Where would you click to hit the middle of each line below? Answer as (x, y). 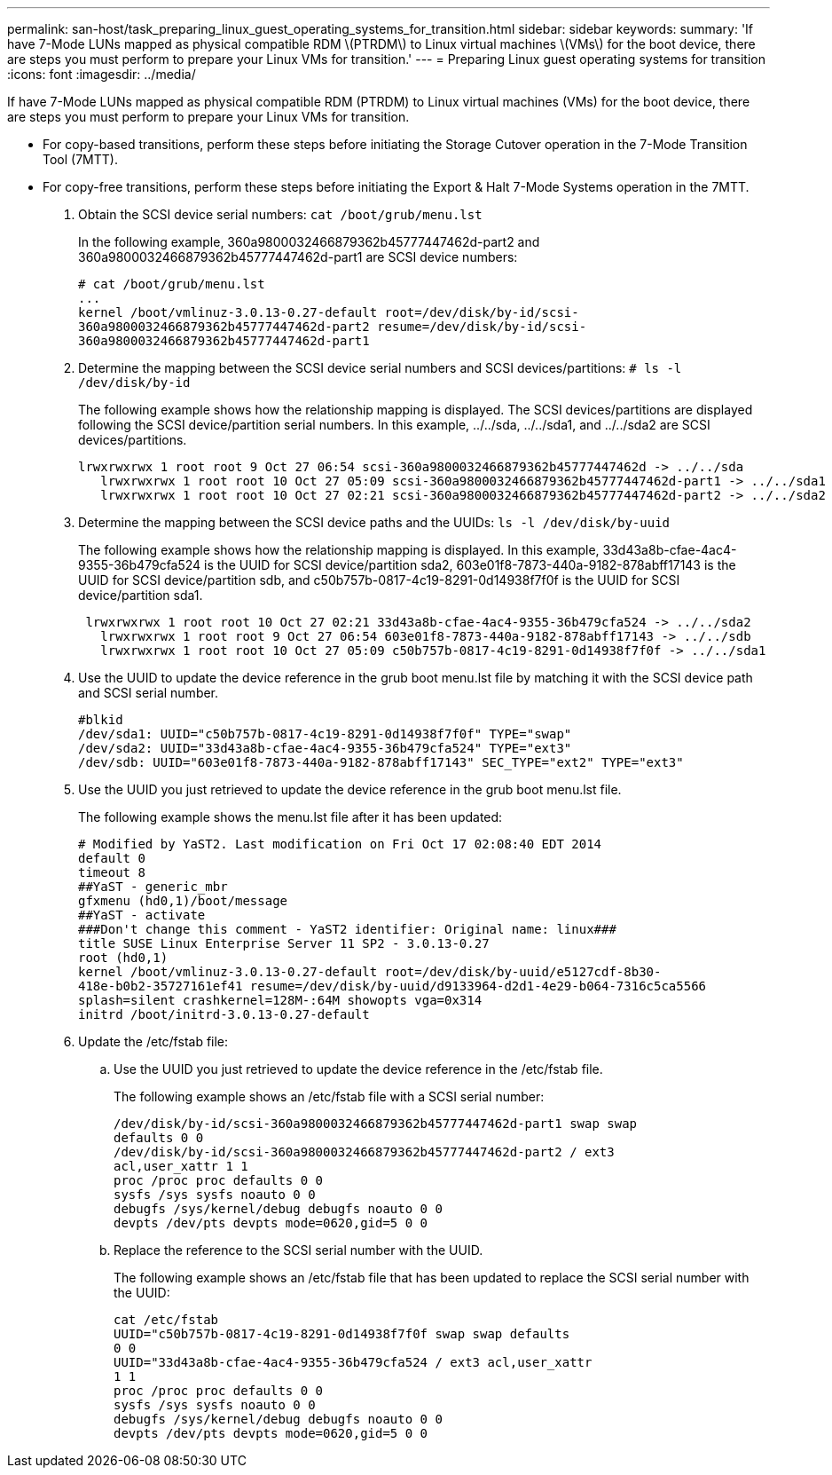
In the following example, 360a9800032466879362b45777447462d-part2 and (309, 242)
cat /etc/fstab (166, 1320)
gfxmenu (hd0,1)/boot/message (183, 901)
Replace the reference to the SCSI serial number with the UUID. (298, 1250)
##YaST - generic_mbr (153, 887)
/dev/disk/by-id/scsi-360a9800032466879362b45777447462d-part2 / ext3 (364, 1152)
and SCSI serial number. (149, 693)
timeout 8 (112, 872)
